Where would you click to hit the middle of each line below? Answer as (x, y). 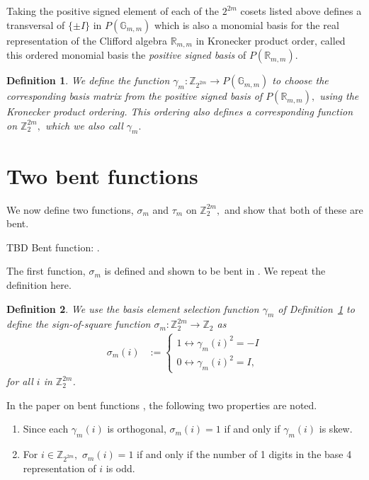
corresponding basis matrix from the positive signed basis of (135, 96)
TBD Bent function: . (53, 247)
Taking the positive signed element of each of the (113, 11)
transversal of (36, 24)
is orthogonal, (137, 429)
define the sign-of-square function (79, 324)
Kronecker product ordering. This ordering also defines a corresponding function (180, 112)
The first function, (46, 271)
